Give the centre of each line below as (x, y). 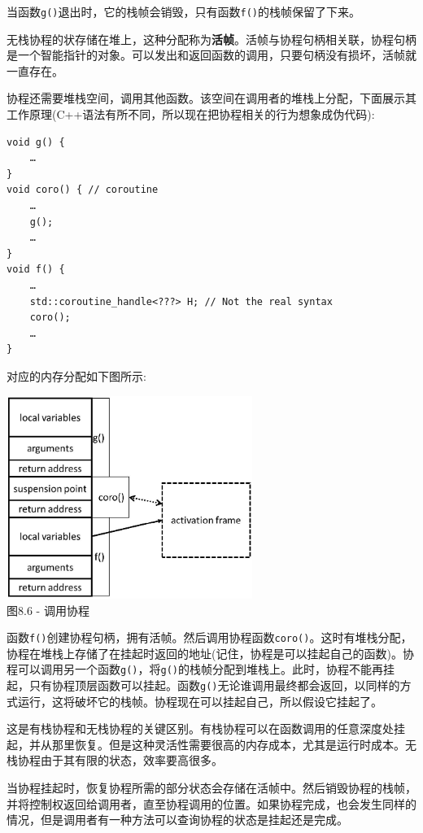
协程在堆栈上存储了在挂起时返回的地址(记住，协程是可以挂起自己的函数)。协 (210, 653)
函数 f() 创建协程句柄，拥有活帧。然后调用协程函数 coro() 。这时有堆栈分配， (209, 637)
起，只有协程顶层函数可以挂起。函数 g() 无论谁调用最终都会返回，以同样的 (203, 685)
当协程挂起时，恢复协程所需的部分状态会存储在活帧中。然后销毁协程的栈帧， (211, 788)
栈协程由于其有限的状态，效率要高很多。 (115, 760)
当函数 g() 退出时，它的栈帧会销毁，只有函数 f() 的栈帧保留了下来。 (183, 11)
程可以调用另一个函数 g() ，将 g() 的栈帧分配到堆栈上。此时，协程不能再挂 (201, 669)
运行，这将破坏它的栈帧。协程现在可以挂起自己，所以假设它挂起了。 (200, 701)
